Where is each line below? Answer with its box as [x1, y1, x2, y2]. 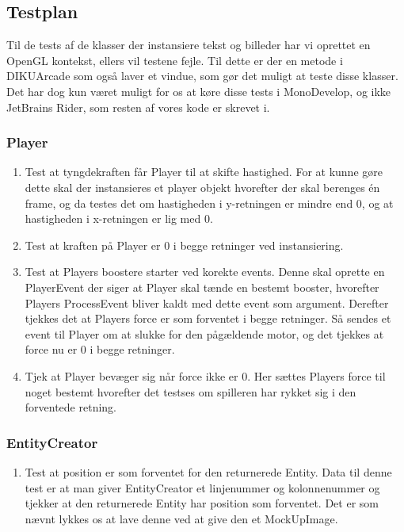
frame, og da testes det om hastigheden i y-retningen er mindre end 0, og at [25, 194, 394, 211]
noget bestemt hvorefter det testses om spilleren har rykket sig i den [25, 383, 356, 400]
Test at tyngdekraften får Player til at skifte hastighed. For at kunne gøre [25, 163, 383, 180]
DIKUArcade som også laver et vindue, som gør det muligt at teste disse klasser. [6, 67, 398, 84]
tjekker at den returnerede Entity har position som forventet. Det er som [25, 495, 379, 511]
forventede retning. [25, 399, 117, 415]
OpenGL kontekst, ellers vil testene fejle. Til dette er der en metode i [6, 52, 343, 68]
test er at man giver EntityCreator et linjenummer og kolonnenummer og [25, 479, 380, 496]
